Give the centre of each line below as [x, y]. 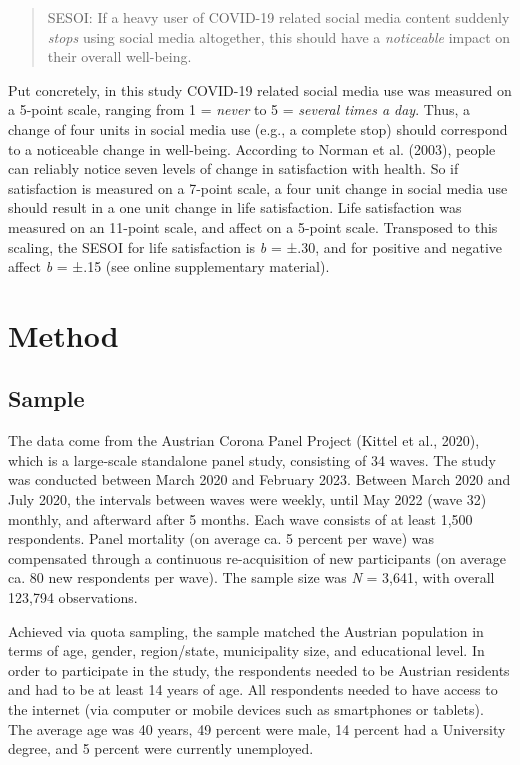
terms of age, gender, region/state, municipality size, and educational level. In [246, 650]
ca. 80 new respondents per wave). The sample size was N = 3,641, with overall [251, 577]
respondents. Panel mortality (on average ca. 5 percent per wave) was [221, 538]
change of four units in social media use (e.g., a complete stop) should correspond [258, 128]
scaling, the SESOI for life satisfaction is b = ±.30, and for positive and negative [255, 246]
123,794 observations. [73, 597]
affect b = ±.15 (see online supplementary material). [169, 266]
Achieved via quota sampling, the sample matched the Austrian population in [246, 630]
